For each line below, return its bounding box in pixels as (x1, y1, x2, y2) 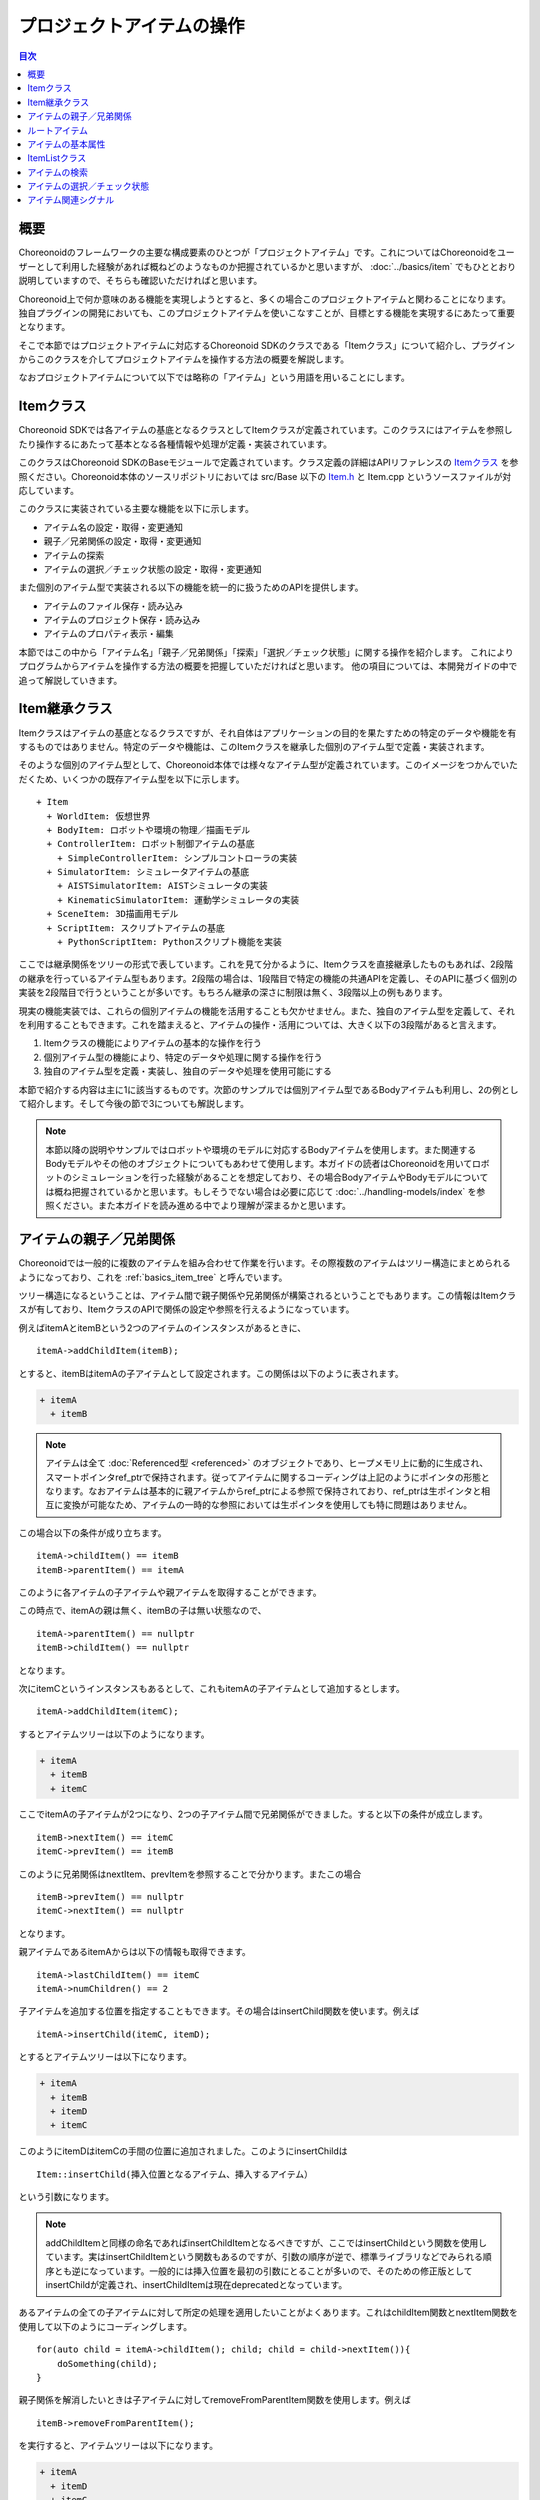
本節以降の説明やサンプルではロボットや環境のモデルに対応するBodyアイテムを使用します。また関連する (45, 1143, 477, 1155)
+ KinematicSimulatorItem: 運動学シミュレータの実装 (56, 894, 300, 905)
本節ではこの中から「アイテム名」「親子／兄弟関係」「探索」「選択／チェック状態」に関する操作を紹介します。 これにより (18, 646, 514, 658)
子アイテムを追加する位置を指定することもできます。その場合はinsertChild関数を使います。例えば (18, 2005, 420, 2017)
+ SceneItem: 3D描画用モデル (46, 908, 179, 920)
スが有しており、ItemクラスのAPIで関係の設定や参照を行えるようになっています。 (18, 1303, 355, 1315)
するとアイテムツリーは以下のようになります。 (18, 1728, 210, 1740)
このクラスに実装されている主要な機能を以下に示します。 (18, 503, 254, 515)
